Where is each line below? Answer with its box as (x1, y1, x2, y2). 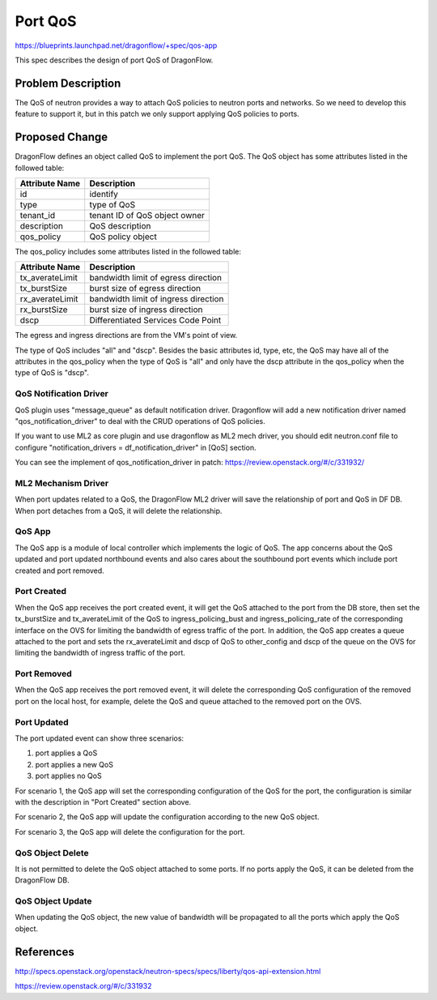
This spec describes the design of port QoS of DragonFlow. (15, 55, 214, 65)
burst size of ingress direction (89, 304, 203, 315)
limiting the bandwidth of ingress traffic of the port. (15, 648, 186, 658)
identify (89, 188, 119, 199)
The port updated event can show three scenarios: (15, 733, 185, 743)
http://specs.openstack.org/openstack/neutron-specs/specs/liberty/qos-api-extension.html (15, 966, 321, 976)
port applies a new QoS (35, 759, 113, 769)
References (15, 945, 74, 959)
